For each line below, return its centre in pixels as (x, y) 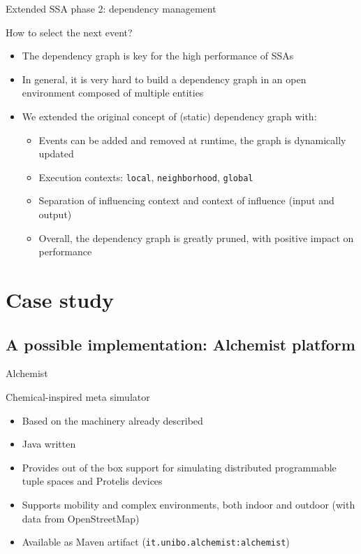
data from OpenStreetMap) (81, 518)
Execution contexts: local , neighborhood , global (146, 177)
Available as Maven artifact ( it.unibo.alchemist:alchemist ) (156, 542)
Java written (49, 444)
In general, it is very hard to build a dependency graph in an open (164, 79)
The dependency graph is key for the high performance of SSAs (158, 56)
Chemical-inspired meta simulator (78, 396)
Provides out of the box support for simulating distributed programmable (179, 467)
